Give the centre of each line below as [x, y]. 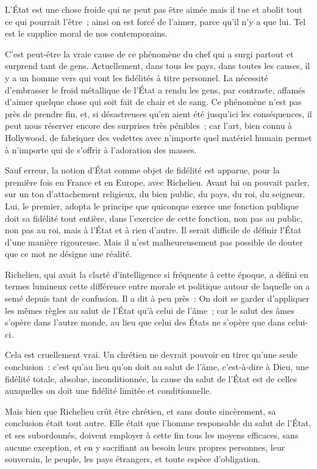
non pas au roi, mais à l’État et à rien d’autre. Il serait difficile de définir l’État [153, 230]
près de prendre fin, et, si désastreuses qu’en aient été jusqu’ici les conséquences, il [158, 113]
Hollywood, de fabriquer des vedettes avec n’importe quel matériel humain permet [158, 137]
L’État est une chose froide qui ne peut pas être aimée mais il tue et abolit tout [154, 9]
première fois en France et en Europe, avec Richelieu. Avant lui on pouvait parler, [157, 182]
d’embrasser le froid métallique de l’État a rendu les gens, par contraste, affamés [155, 89]
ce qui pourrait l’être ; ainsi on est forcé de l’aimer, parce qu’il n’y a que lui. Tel [155, 21]
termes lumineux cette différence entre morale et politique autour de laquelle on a [158, 286]
